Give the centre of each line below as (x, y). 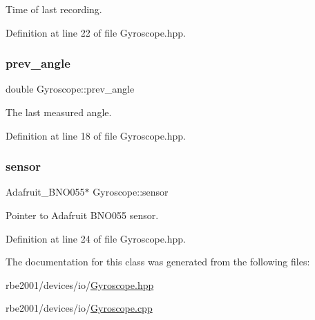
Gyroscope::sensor (131, 192)
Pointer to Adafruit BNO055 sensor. (82, 215)
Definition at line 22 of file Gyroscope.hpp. (96, 32)
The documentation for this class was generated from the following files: (158, 262)
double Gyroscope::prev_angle (70, 89)
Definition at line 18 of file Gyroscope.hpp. (96, 135)
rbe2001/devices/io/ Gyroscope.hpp (80, 284)
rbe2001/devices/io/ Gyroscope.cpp (79, 308)
